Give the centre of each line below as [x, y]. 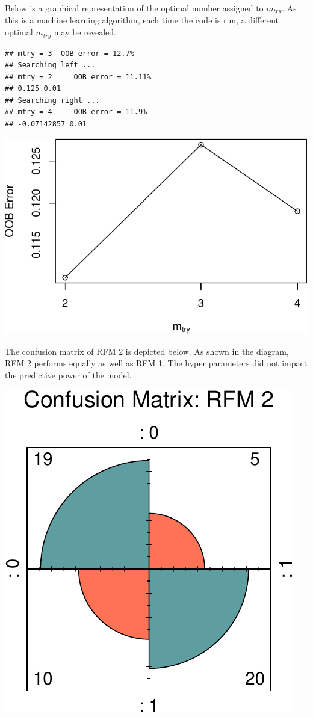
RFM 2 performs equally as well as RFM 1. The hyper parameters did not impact [156, 363]
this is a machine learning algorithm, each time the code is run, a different [142, 20]
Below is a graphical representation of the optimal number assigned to [134, 8]
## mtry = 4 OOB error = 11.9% [76, 112]
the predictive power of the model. [68, 375]
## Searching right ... [52, 100]
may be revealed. [85, 32]
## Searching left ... [50, 65]
